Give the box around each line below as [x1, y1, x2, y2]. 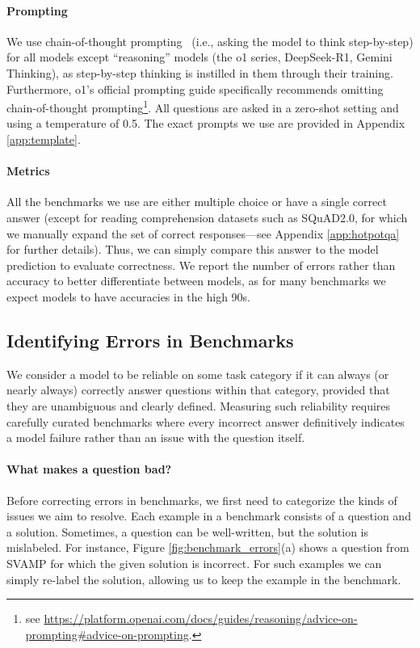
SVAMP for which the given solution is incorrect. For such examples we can [6, 554, 382, 571]
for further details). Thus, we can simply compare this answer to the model [6, 241, 379, 258]
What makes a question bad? [6, 461, 172, 478]
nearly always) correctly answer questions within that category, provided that [6, 381, 390, 398]
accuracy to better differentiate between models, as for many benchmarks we [6, 272, 386, 289]
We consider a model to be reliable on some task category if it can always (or [6, 365, 389, 382]
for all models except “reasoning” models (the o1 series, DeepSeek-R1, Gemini [6, 48, 393, 65]
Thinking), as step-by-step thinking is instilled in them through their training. [6, 64, 393, 81]
